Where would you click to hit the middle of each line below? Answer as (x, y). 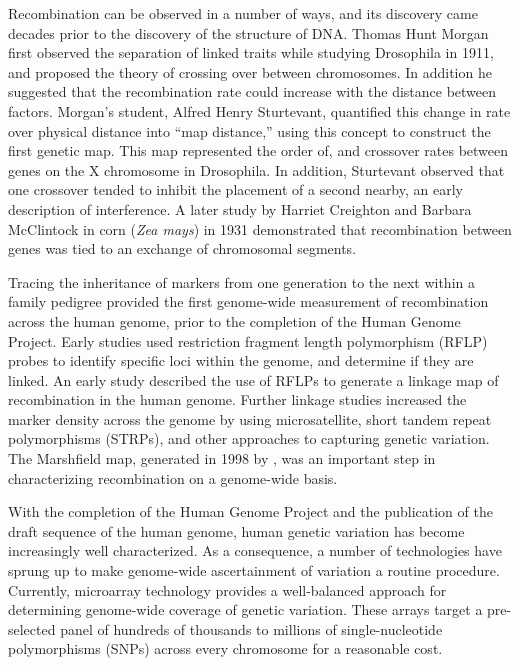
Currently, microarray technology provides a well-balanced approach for (227, 589)
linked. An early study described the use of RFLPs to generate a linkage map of (253, 379)
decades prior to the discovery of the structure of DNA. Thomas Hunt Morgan (248, 32)
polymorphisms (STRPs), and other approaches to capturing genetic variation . (249, 438)
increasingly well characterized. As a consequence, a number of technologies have (255, 550)
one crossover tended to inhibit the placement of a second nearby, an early (235, 189)
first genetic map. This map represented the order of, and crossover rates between (258, 150)
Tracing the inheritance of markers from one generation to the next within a (241, 281)
